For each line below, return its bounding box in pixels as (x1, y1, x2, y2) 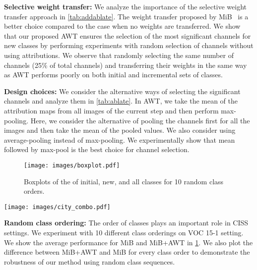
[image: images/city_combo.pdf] (4, 203, 111, 211)
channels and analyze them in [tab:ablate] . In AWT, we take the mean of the (4, 96, 238, 106)
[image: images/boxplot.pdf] (24, 162, 120, 169)
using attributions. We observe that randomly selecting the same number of (4, 50, 234, 60)
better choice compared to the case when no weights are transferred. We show (4, 21, 241, 31)
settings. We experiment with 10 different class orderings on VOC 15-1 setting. (4, 227, 244, 237)
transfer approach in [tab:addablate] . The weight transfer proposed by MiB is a (4, 11, 249, 21)
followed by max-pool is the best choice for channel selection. (4, 144, 190, 155)
